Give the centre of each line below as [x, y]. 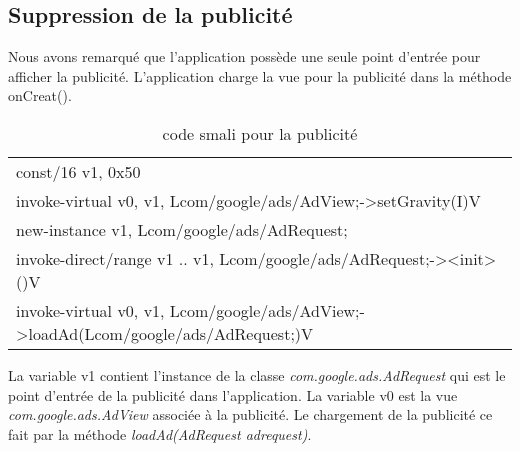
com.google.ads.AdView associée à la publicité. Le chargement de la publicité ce [250, 414]
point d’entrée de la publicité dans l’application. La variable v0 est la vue [233, 394]
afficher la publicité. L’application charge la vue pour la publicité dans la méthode [260, 75]
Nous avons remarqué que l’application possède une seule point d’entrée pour [244, 56]
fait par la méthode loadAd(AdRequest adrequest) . [160, 433]
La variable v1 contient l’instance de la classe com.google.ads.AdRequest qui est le [257, 374]
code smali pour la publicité [260, 133]
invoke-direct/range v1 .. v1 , [115, 258]
